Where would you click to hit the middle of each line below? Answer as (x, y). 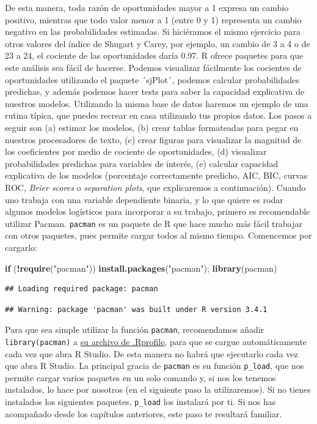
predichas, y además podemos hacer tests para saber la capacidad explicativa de (155, 91)
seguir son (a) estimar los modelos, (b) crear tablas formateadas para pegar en (152, 127)
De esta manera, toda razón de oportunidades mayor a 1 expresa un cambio (147, 7)
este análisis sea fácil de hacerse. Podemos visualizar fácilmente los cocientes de (153, 67)
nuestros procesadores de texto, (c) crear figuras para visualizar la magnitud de (153, 139)
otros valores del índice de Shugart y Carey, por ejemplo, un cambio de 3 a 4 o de (158, 43)
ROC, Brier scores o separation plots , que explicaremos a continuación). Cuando (155, 187)
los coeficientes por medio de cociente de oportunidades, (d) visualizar (136, 151)
